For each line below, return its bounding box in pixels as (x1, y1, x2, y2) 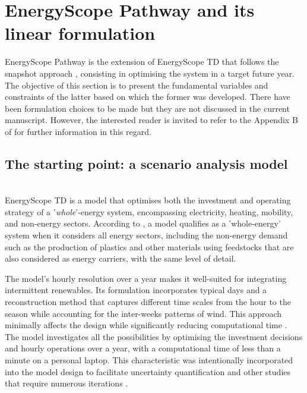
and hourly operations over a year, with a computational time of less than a (5, 342, 281, 354)
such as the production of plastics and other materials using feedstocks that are (5, 240, 294, 253)
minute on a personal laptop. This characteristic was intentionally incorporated (5, 353, 293, 366)
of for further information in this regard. (5, 125, 151, 137)
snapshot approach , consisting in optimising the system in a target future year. (5, 67, 295, 79)
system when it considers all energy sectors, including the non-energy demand (5, 229, 288, 241)
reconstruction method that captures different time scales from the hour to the (5, 295, 291, 308)
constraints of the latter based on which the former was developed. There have (5, 90, 290, 103)
